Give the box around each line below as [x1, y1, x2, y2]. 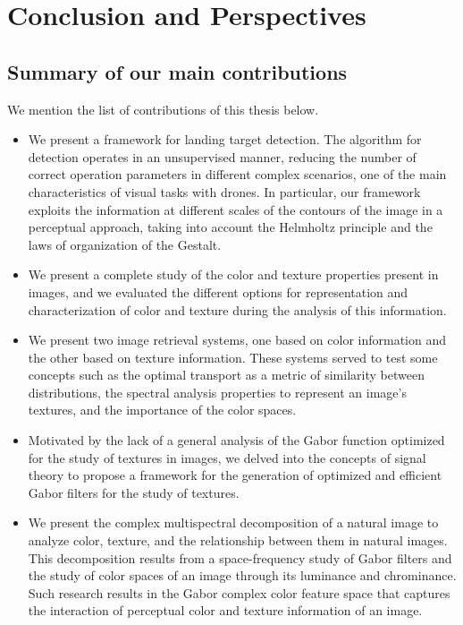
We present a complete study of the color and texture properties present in [28, 265, 439, 284]
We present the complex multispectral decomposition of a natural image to [28, 513, 439, 532]
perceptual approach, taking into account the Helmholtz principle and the [28, 218, 433, 236]
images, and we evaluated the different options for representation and [28, 282, 408, 301]
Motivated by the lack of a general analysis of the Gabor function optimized [28, 431, 445, 449]
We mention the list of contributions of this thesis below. [7, 99, 319, 118]
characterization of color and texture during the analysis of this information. [28, 300, 447, 319]
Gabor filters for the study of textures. [28, 483, 240, 501]
